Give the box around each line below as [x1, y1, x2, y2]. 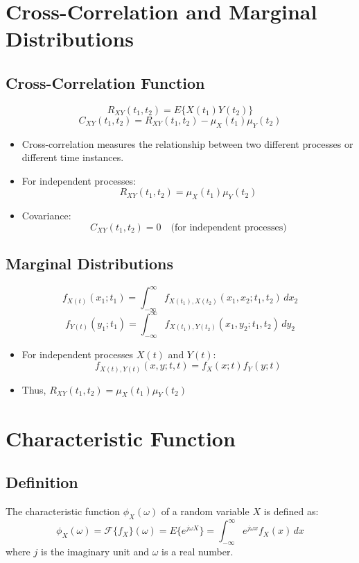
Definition [6, 471, 78, 493]
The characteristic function [6, 504, 121, 519]
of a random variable [161, 504, 249, 519]
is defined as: [263, 504, 319, 519]
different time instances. [21, 150, 124, 165]
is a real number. [161, 544, 234, 559]
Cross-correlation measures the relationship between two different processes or [21, 136, 353, 151]
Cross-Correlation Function [6, 72, 205, 93]
